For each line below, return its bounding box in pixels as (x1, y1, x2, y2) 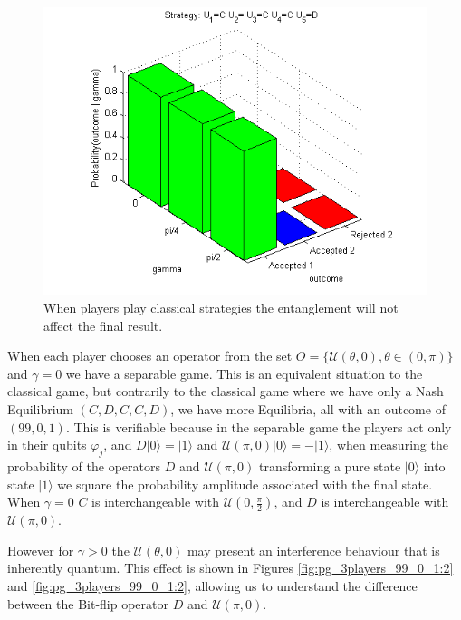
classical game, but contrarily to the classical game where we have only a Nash (7, 382, 444, 401)
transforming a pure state (258, 456, 401, 475)
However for (7, 540, 74, 559)
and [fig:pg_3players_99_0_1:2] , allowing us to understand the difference (7, 576, 418, 595)
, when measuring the (329, 435, 448, 454)
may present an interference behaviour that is (187, 540, 440, 559)
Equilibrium (7, 399, 73, 418)
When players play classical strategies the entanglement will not (43, 298, 399, 317)
